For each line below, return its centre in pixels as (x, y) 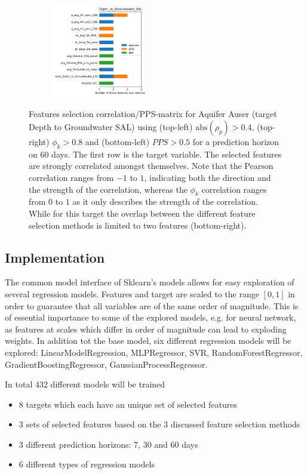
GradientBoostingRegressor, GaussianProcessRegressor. (106, 364)
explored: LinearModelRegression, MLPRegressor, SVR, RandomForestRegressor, (154, 352)
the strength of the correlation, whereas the (108, 189)
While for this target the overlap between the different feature (142, 213)
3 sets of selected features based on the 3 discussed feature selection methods (159, 424)
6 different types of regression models (87, 464)
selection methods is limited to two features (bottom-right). (138, 225)
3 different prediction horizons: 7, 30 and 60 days (108, 444)
